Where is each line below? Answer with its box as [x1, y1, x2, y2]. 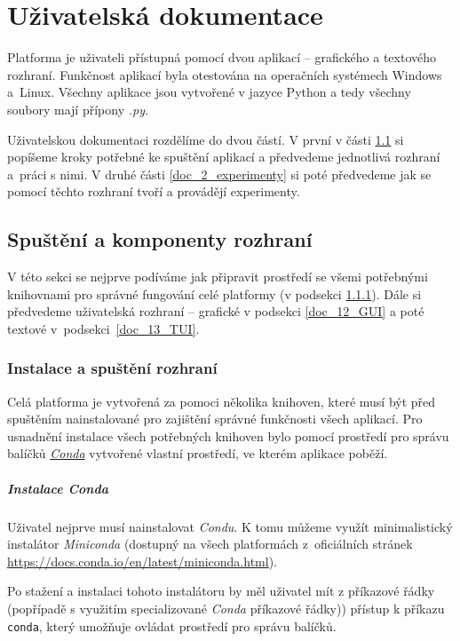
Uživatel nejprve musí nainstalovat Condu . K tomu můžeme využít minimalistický [7, 517, 453, 535]
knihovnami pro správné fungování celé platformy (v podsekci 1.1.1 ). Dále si [7, 284, 422, 303]
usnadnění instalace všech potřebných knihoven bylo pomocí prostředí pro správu [7, 426, 449, 445]
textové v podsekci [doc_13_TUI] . [7, 319, 200, 337]
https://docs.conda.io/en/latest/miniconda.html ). [7, 551, 278, 570]
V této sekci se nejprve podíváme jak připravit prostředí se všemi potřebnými [7, 267, 428, 286]
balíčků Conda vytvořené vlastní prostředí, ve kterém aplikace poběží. [7, 444, 388, 463]
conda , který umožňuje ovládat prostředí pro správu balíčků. [7, 616, 337, 635]
